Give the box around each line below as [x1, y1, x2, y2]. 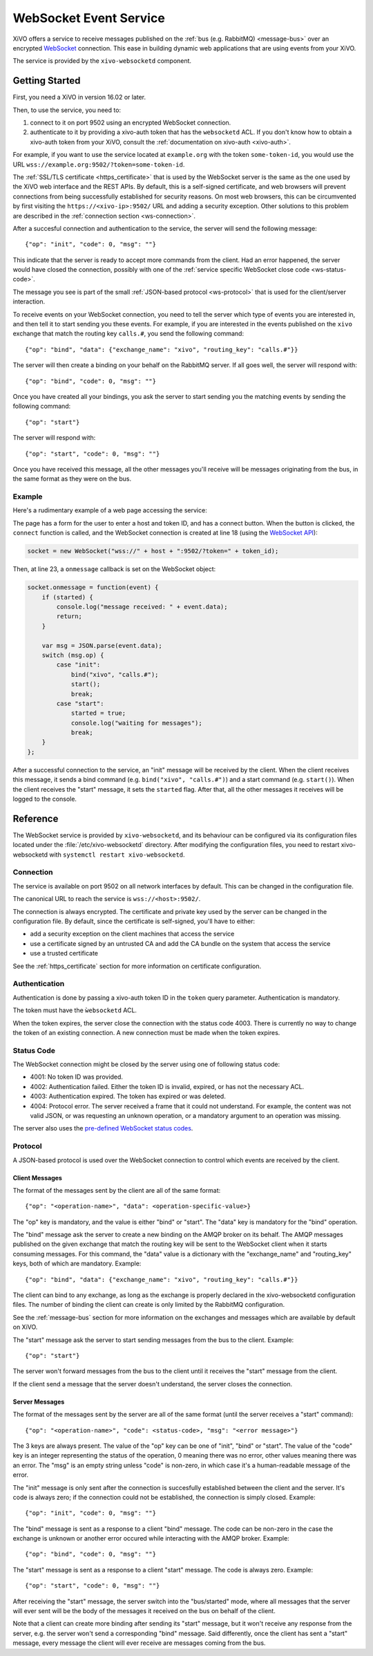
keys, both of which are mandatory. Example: [12, 1259, 142, 1268]
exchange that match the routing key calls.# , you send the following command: [12, 329, 245, 338]
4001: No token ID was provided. [30, 1072, 124, 1081]
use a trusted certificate [30, 949, 98, 958]
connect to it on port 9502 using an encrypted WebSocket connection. [30, 118, 231, 127]
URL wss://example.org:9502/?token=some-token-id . [12, 160, 185, 169]
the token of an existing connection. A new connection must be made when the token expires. [12, 1028, 280, 1036]
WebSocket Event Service [12, 10, 165, 26]
